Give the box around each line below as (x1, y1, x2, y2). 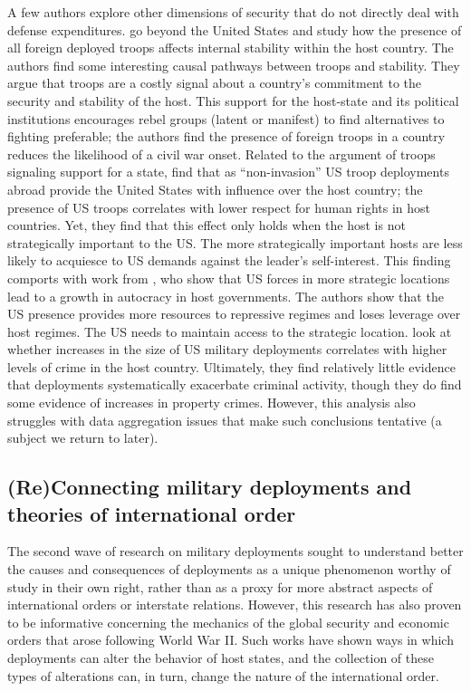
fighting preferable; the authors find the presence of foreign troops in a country (7, 127, 446, 146)
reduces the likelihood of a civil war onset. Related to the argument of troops (7, 144, 436, 163)
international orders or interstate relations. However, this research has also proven (7, 595, 462, 614)
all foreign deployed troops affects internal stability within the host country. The (7, 38, 454, 57)
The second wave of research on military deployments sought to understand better (7, 542, 464, 561)
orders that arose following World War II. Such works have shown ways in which (7, 630, 454, 649)
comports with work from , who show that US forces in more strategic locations (7, 268, 450, 287)
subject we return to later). (7, 428, 159, 447)
